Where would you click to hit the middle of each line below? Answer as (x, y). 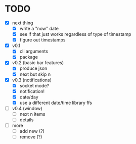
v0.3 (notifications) (32, 80)
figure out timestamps (42, 40)
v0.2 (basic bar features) (38, 63)
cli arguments (34, 52)
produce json (33, 68)
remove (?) (31, 137)
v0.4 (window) (27, 108)
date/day (29, 97)
